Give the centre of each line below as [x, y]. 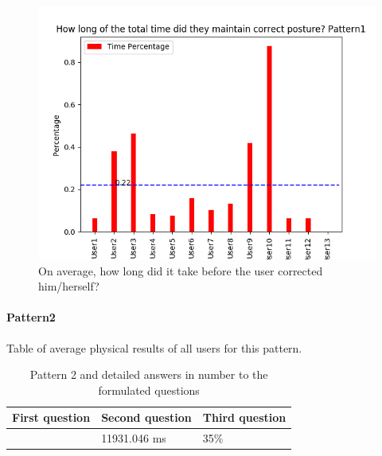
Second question [146, 417]
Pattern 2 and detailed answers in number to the [149, 374]
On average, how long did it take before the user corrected [181, 270]
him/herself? [69, 286]
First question [51, 417]
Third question [244, 417]
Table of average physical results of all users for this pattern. [154, 347]
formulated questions [149, 390]
